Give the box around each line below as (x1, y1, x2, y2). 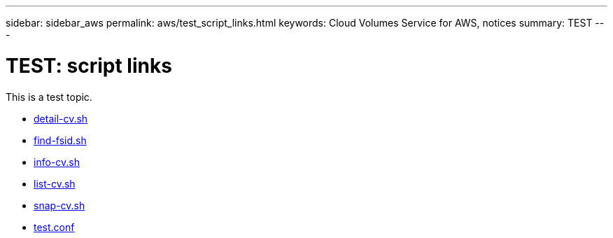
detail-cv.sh (34, 112, 88, 125)
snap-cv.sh (34, 199, 85, 211)
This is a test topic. (6, 90, 92, 103)
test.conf (34, 220, 75, 233)
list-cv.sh (34, 177, 76, 190)
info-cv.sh (34, 155, 80, 168)
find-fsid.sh (34, 134, 87, 146)
